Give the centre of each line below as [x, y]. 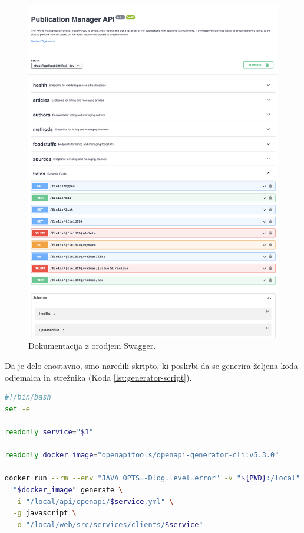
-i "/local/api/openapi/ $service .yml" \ [93, 501]
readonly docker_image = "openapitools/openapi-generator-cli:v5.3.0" [142, 455]
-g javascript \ [45, 513]
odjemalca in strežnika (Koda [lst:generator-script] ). [98, 377]
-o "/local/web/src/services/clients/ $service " [108, 524]
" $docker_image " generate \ [68, 490]
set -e [17, 409]
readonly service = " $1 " [49, 432]
